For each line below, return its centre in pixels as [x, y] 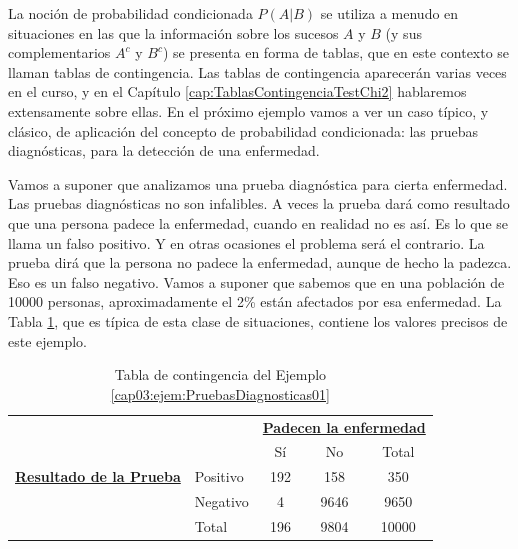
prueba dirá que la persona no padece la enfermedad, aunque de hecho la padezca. [260, 262]
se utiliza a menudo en [389, 13]
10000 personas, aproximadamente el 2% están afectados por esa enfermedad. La [255, 301]
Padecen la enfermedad [344, 426]
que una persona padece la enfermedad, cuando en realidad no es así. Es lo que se [258, 222]
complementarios [59, 52]
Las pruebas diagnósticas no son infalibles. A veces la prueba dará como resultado [259, 203]
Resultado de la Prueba [98, 476]
